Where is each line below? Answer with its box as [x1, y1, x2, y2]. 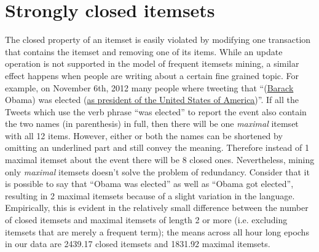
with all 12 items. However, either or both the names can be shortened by [5, 129, 283, 142]
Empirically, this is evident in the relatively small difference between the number [5, 201, 309, 214]
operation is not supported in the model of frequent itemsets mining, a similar [5, 57, 299, 70]
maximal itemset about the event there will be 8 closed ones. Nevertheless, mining [5, 153, 315, 166]
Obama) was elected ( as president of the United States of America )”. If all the [5, 93, 299, 106]
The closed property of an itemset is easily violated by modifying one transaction [5, 33, 311, 46]
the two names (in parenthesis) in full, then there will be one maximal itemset [5, 117, 299, 130]
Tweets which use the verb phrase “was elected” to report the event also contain [5, 105, 307, 118]
